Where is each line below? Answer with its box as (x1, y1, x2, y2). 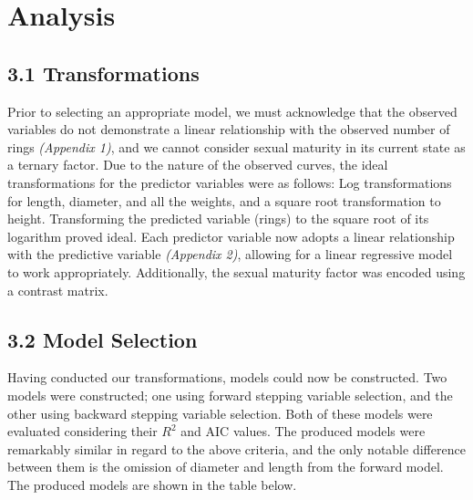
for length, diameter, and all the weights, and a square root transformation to (7, 191, 441, 210)
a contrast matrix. (7, 280, 108, 299)
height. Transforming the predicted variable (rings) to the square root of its (7, 209, 429, 228)
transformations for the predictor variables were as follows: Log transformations (7, 172, 452, 192)
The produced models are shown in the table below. (7, 474, 297, 494)
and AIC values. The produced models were (180, 422, 426, 441)
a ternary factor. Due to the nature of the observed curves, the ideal (7, 155, 388, 174)
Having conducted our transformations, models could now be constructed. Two (7, 368, 447, 387)
